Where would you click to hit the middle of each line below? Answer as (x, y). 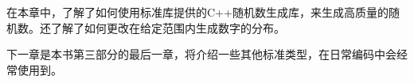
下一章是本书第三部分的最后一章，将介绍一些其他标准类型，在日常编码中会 (201, 54)
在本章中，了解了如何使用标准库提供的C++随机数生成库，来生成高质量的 (197, 12)
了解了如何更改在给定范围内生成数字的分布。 (168, 27)
